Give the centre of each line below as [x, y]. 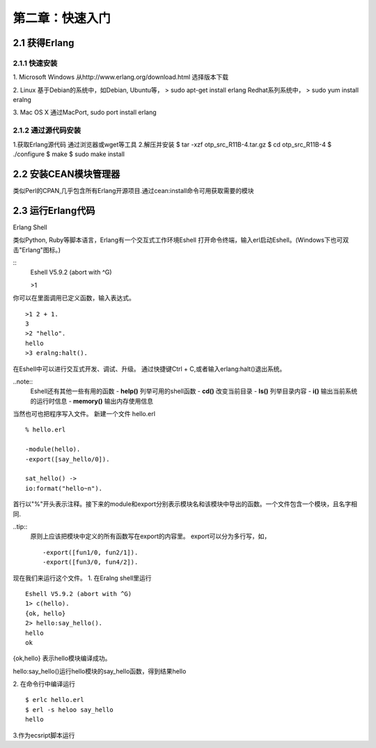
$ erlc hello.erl [55, 700]
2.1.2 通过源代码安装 [47, 130]
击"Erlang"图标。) [37, 250]
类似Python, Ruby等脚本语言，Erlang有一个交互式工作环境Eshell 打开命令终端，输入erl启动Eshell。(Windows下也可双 [181, 240]
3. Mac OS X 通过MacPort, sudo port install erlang [85, 112]
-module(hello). [53, 449]
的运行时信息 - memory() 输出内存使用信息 [92, 401]
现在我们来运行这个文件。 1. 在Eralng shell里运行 [82, 578]
